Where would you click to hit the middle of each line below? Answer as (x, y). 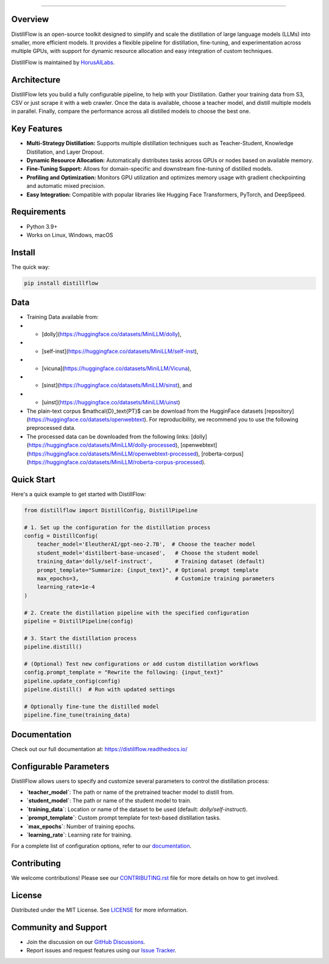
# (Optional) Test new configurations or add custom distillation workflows (141, 664)
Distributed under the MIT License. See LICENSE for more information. (100, 910)
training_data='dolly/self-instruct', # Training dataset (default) (151, 562)
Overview (30, 19)
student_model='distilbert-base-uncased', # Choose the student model (148, 553)
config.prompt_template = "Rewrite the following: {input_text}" (124, 673)
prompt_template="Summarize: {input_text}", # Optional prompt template (148, 570)
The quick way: (30, 267)
